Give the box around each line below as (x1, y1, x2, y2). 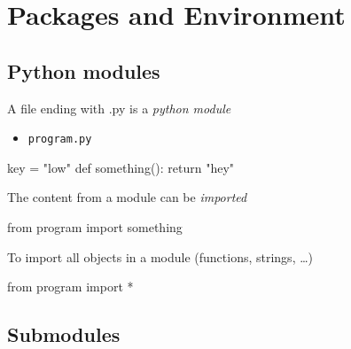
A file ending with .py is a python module (7, 98, 231, 117)
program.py (27, 133, 92, 146)
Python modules (7, 57, 160, 84)
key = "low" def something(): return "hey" (7, 158, 235, 176)
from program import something (7, 218, 183, 237)
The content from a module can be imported (7, 188, 247, 206)
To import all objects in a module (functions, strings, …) (7, 247, 314, 266)
